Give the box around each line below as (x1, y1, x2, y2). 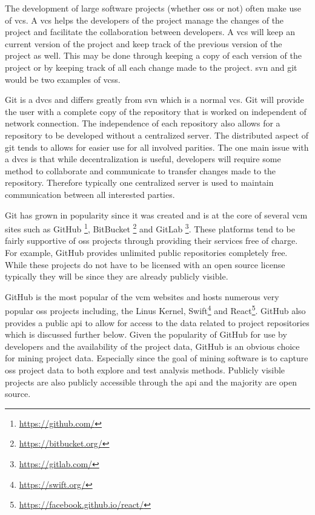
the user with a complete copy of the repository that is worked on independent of (5, 105, 307, 117)
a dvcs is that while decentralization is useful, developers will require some (5, 153, 281, 165)
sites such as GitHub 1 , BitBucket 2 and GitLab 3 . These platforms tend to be (5, 221, 295, 235)
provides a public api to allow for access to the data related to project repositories (5, 316, 310, 329)
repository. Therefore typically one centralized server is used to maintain (5, 176, 274, 189)
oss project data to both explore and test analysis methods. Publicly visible (5, 363, 285, 376)
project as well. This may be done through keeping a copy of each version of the (5, 49, 302, 62)
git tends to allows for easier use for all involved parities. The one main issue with (5, 140, 309, 153)
